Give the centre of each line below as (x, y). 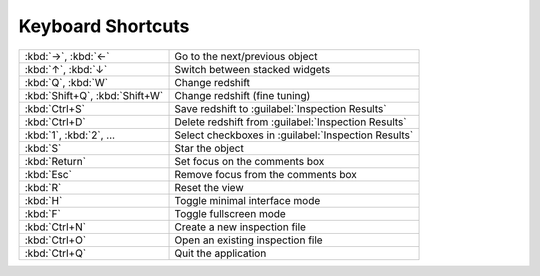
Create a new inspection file (240, 227)
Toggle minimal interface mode (247, 200)
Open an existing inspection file (249, 240)
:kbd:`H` (43, 200)
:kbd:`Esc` (48, 174)
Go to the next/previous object (246, 56)
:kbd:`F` (43, 213)
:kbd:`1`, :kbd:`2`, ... (69, 135)
